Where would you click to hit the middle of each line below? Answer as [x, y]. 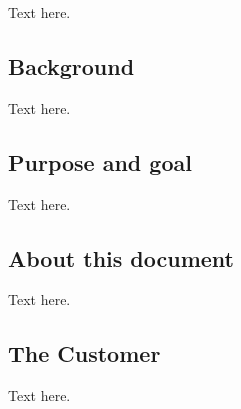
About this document [121, 257]
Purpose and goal [100, 161]
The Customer [84, 353]
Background [71, 65]
